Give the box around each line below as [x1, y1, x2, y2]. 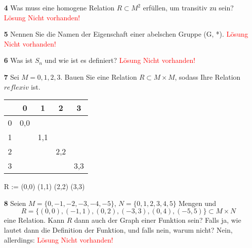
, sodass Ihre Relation [174, 71, 241, 82]
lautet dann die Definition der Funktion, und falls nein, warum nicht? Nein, [4, 224, 233, 235]
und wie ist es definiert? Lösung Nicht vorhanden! [44, 55, 196, 65]
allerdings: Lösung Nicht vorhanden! [4, 234, 113, 245]
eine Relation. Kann [4, 215, 65, 225]
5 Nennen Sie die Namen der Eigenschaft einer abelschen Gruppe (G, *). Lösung [4, 29, 248, 39]
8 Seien [4, 198, 26, 208]
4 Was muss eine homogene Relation [4, 2, 115, 12]
